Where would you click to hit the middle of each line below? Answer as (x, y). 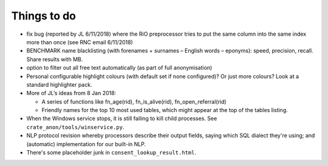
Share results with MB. (55, 59)
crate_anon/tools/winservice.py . (75, 127)
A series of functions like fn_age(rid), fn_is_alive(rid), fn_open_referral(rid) (134, 101)
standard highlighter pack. (59, 84)
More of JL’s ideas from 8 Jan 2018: (71, 93)
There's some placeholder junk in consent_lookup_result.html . (111, 153)
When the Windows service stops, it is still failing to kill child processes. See (122, 119)
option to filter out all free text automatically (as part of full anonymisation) (119, 68)
